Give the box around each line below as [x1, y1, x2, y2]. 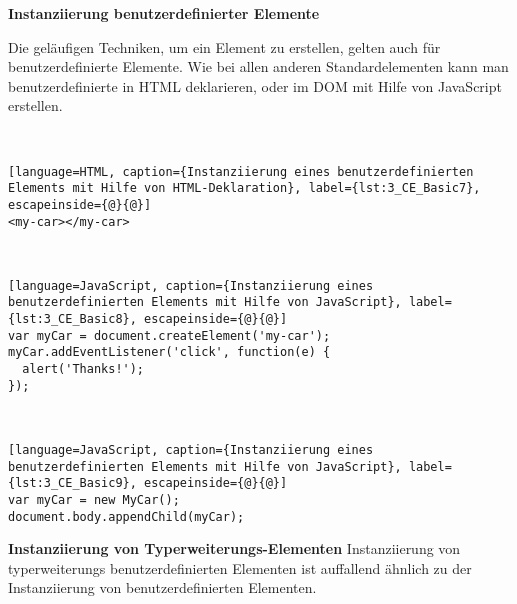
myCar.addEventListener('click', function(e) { [8, 345, 331, 360]
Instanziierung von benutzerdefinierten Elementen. [8, 577, 317, 598]
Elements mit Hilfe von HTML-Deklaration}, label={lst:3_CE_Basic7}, [8, 181, 481, 196]
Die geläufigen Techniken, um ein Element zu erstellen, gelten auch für [8, 36, 441, 57]
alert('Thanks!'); [22, 362, 145, 377]
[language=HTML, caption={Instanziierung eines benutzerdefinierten [8, 164, 474, 179]
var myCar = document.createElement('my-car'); [8, 328, 331, 343]
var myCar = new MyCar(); [8, 492, 180, 507]
